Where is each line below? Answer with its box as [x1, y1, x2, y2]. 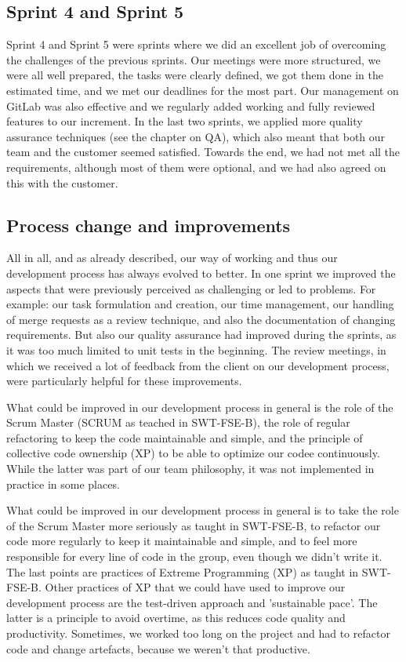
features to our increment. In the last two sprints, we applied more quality [6, 113, 363, 129]
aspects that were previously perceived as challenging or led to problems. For [6, 280, 376, 296]
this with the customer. [6, 174, 118, 191]
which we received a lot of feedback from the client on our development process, [6, 357, 390, 373]
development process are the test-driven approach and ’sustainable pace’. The [6, 594, 378, 610]
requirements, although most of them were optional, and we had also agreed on [6, 158, 386, 175]
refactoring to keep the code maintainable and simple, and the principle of [6, 429, 363, 446]
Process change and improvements [6, 213, 291, 237]
